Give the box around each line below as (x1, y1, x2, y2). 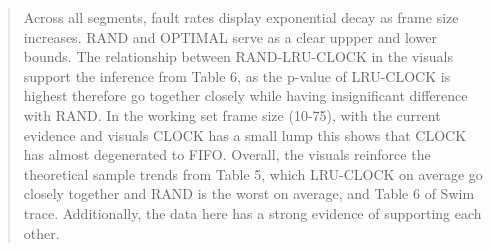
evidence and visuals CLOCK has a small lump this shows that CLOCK (23, 124, 467, 145)
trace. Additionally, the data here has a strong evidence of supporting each (23, 202, 482, 223)
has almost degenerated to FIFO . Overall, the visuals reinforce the (23, 144, 431, 165)
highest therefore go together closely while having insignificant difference (23, 85, 468, 106)
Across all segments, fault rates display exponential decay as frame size (23, 7, 459, 27)
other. (23, 222, 60, 243)
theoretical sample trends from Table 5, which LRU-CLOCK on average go (23, 163, 483, 184)
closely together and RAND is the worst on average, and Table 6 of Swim (23, 183, 475, 204)
